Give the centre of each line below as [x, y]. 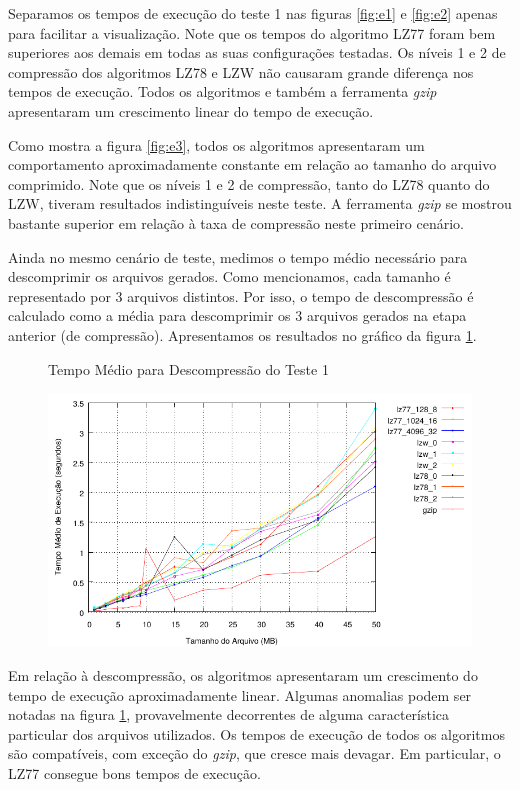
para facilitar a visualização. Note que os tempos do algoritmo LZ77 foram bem [252, 32]
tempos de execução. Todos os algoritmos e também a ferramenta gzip [222, 91]
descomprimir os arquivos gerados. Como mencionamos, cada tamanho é [229, 276]
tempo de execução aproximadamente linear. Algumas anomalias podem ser [240, 694]
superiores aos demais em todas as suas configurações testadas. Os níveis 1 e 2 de [257, 52]
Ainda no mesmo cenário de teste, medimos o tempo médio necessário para [238, 256]
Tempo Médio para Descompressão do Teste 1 [188, 368]
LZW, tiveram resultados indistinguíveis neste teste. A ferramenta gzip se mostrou [260, 203]
